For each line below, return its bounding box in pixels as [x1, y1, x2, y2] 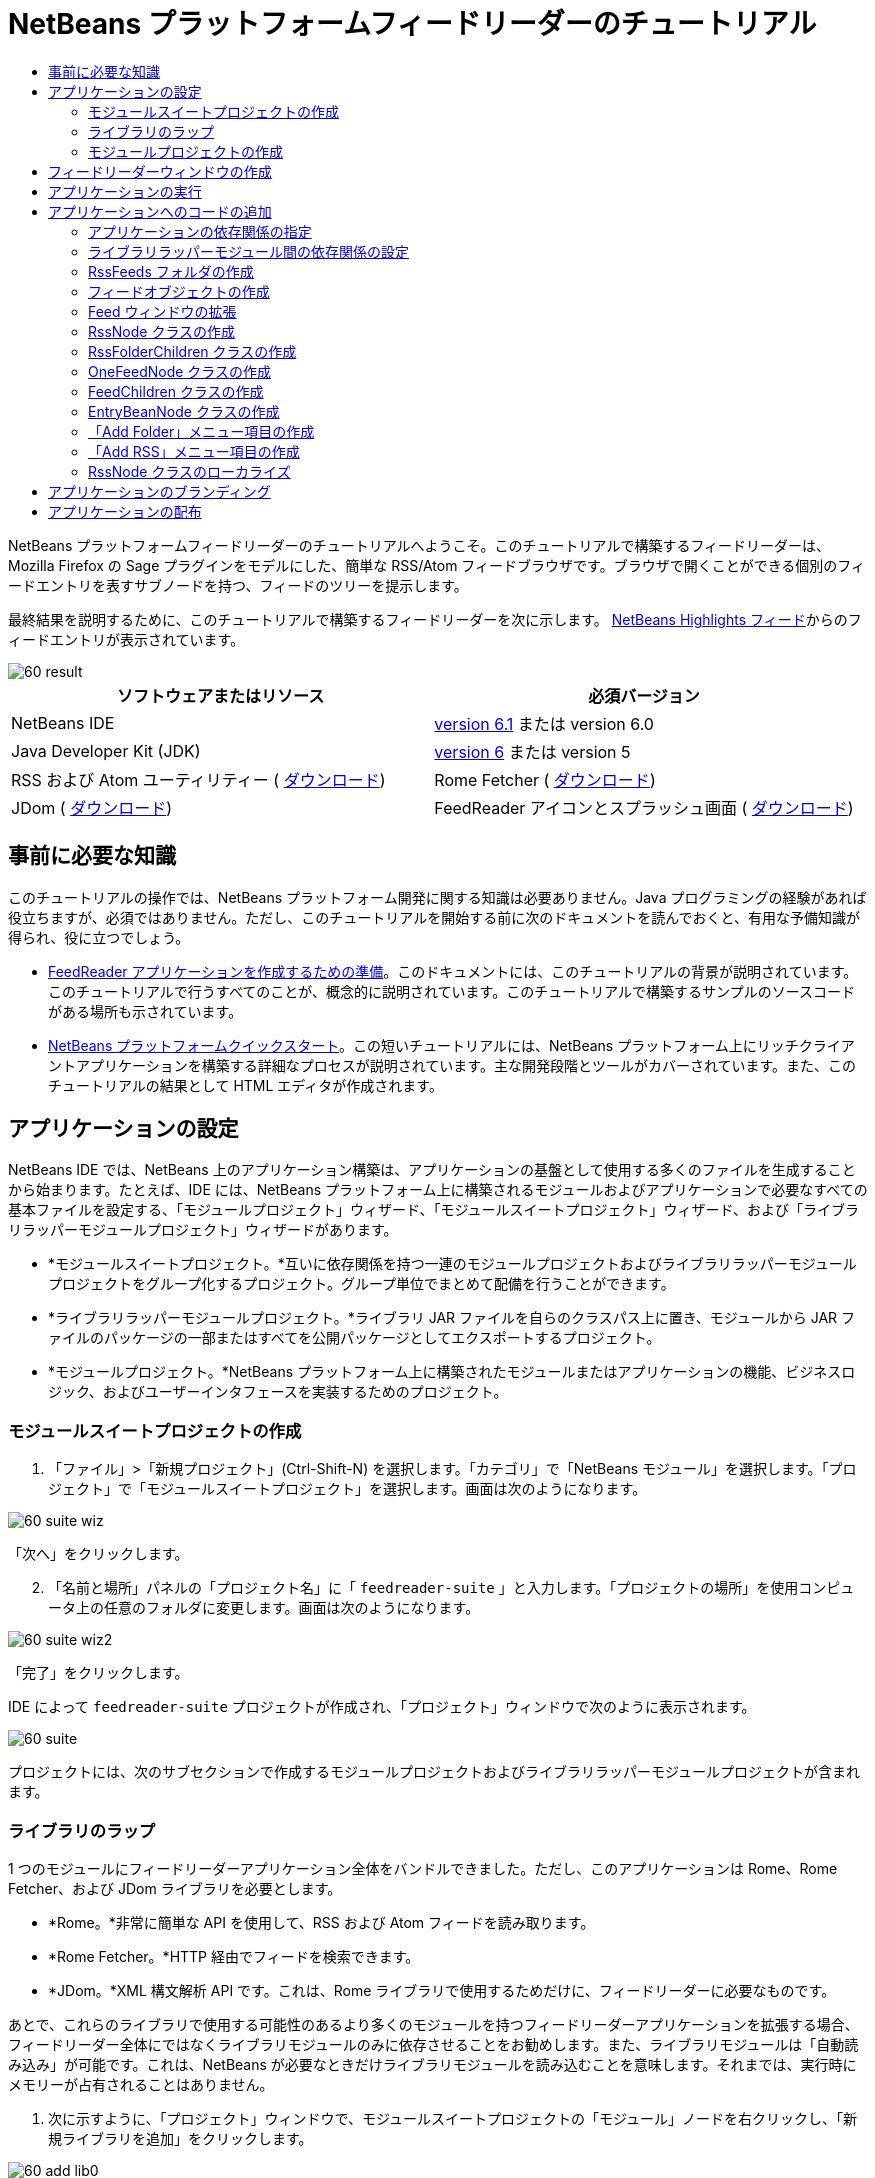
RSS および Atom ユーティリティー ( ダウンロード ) [11, 769, 386, 790]
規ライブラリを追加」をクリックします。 [48, 2129, 313, 2147]
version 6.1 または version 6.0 [434, 713, 654, 734]
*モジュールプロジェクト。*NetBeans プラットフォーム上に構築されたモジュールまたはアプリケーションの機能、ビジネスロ [48, 1363, 856, 1381]
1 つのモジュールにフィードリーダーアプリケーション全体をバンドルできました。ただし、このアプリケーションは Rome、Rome [8, 1859, 838, 1877]
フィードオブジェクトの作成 [88, 282, 270, 300]
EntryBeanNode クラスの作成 [88, 402, 280, 420]
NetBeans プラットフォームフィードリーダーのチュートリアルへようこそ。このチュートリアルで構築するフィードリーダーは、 [8, 536, 831, 554]
